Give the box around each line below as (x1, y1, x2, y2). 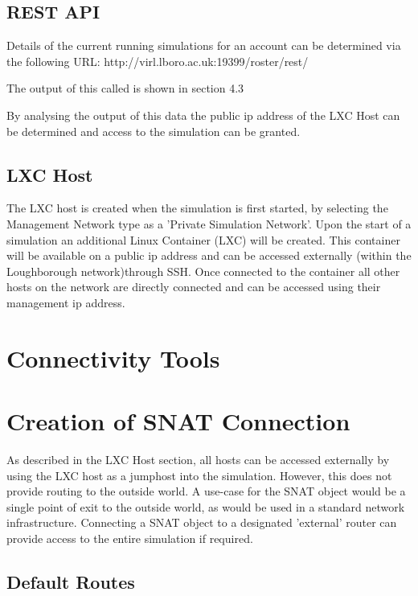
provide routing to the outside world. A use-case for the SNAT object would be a (6, 483, 406, 499)
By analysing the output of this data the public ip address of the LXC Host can (6, 106, 400, 123)
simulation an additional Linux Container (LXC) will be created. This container (6, 231, 400, 248)
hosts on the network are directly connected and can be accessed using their (6, 278, 381, 295)
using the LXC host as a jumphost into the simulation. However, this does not (6, 467, 392, 483)
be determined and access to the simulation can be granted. (6, 122, 301, 139)
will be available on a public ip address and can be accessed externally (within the (6, 247, 412, 264)
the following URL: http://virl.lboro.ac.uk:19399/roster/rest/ (6, 52, 309, 69)
